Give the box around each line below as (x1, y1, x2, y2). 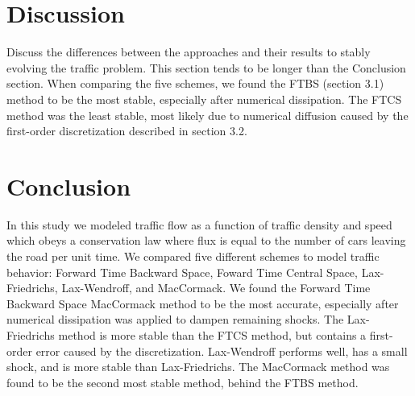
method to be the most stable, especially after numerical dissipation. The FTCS (6, 90, 402, 107)
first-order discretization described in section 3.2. (6, 122, 247, 139)
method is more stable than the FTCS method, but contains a (58, 326, 367, 343)
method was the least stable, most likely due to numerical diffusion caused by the (6, 106, 409, 123)
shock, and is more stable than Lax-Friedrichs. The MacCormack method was (6, 358, 390, 375)
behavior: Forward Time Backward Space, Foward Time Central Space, (6, 263, 358, 280)
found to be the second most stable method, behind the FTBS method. (6, 373, 359, 390)
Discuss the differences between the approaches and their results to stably (6, 43, 371, 60)
